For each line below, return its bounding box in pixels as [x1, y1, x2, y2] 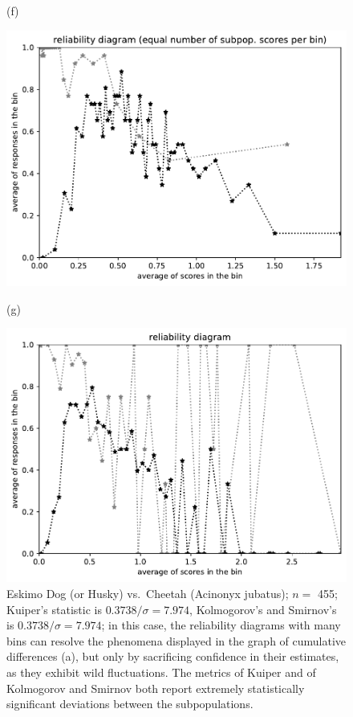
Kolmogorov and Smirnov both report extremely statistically [6, 679, 305, 696]
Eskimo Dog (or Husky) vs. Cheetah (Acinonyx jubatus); [6, 585, 289, 602]
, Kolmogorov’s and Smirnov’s [189, 600, 337, 617]
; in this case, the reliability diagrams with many [101, 617, 341, 633]
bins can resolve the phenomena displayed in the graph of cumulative [6, 632, 347, 649]
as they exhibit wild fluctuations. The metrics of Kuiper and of [6, 663, 316, 680]
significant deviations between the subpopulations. [6, 695, 254, 712]
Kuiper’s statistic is [6, 600, 102, 617]
